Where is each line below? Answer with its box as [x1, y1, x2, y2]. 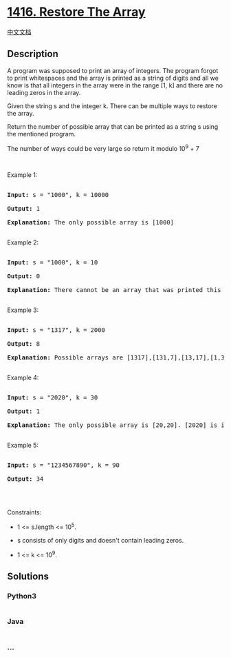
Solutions [7, 571, 49, 583]
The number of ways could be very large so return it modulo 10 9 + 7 [7, 143, 199, 152]
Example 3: [7, 306, 39, 314]
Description [7, 48, 58, 60]
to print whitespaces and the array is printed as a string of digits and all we [7, 74, 219, 82]
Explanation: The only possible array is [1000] [7, 218, 174, 227]
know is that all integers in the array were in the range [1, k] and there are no [7, 81, 223, 90]
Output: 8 [7, 340, 40, 348]
